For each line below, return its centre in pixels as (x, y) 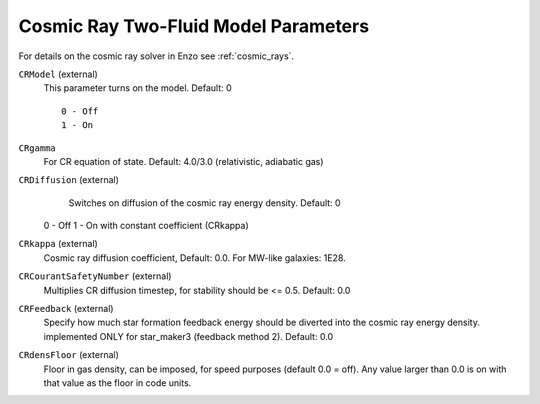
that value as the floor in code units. (117, 382)
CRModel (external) (58, 74)
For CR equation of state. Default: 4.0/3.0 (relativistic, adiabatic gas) (183, 161)
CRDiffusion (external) (69, 180)
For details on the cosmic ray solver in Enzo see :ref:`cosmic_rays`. (156, 56)
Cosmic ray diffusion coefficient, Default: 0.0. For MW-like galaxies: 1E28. (195, 257)
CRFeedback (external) (66, 309)
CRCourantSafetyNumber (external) (95, 276)
